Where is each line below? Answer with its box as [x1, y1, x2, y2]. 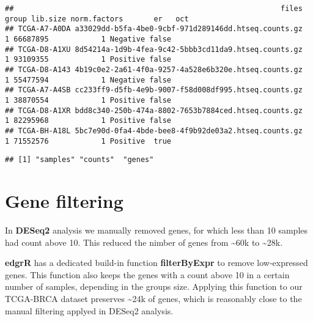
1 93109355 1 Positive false [5, 55, 172, 64]
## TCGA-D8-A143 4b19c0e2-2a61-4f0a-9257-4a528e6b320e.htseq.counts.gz [5, 65, 303, 74]
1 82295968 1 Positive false [5, 116, 172, 125]
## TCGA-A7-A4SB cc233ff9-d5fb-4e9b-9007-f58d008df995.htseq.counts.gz [5, 86, 303, 95]
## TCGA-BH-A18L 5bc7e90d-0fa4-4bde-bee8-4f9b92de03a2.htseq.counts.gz [5, 126, 303, 135]
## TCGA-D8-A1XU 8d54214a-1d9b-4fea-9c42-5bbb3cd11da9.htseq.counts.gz [5, 45, 303, 54]
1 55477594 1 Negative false [5, 75, 172, 84]
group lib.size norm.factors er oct [5, 14, 189, 23]
